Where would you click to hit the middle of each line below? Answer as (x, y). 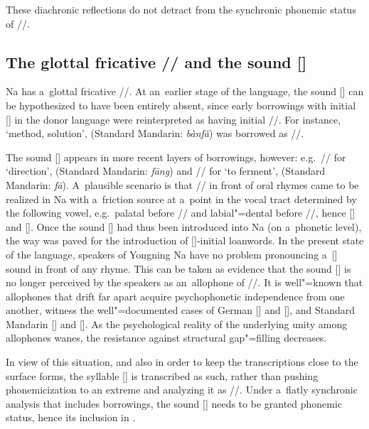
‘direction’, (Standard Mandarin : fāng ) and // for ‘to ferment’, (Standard (166, 171)
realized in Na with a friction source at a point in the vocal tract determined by (181, 199)
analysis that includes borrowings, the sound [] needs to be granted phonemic (174, 403)
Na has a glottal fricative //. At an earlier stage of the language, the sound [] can (185, 91)
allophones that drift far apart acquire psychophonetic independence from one (175, 296)
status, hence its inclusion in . (71, 417)
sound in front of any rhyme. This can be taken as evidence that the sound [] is (178, 268)
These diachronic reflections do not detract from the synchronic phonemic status (181, 9)
